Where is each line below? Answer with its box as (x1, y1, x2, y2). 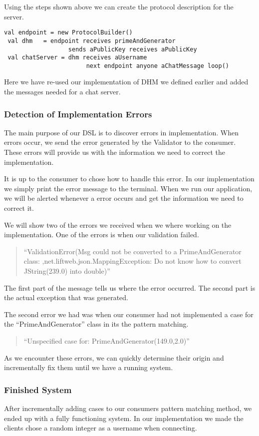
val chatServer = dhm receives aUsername (7, 54, 147, 61)
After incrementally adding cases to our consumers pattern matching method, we (4, 403, 252, 413)
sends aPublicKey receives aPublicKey (68, 45, 197, 53)
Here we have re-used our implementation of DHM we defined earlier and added (4, 76, 249, 87)
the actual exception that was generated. (4, 292, 128, 303)
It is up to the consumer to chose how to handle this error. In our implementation (4, 173, 255, 184)
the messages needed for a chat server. (4, 86, 121, 97)
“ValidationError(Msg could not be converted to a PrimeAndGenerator (23, 246, 242, 256)
